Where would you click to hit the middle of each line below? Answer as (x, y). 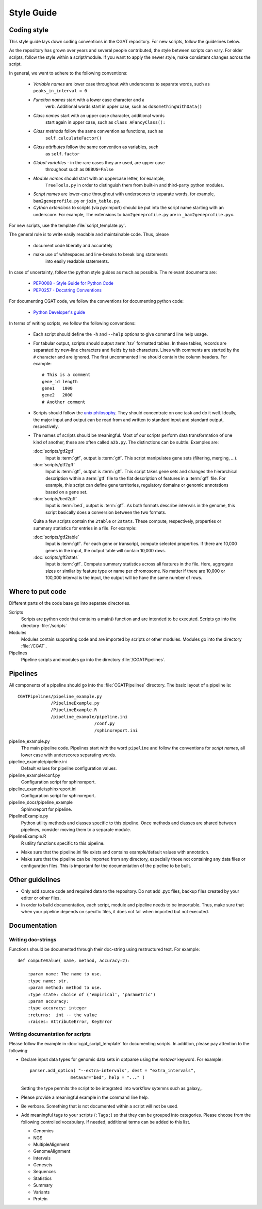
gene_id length (60, 382)
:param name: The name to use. (65, 974)
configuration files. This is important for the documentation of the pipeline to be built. (106, 866)
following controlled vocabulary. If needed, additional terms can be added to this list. (106, 1122)
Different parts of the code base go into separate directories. (70, 603)
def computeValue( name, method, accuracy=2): (74, 960)
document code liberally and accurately (73, 245)
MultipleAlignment (51, 1144)
